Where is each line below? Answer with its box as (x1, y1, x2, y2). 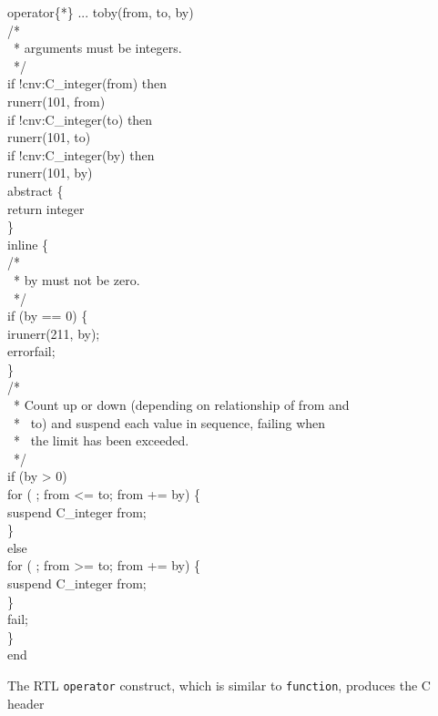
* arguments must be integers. (13, 38, 182, 57)
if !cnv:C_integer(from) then (7, 74, 168, 93)
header (7, 693, 45, 712)
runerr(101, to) (7, 128, 91, 147)
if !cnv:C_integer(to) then (7, 109, 153, 128)
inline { (7, 234, 49, 253)
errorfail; (7, 342, 56, 361)
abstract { (7, 180, 64, 199)
